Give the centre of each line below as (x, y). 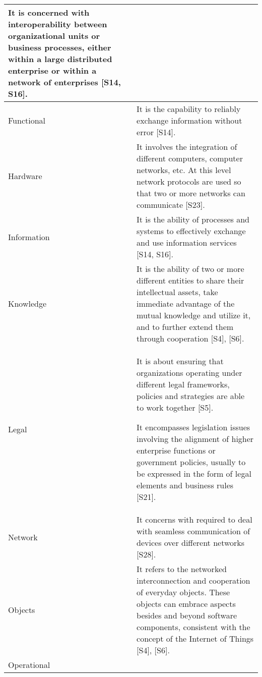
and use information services (187, 242)
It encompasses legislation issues (193, 427)
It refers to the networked (182, 569)
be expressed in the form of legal (194, 473)
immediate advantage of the (186, 303)
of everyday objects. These (183, 592)
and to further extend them (185, 327)
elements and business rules (185, 485)
